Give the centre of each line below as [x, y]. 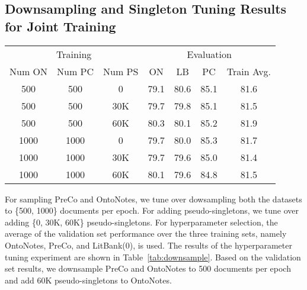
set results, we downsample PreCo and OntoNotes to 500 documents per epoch [148, 268]
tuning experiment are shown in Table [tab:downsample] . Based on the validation [153, 257]
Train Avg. [249, 71]
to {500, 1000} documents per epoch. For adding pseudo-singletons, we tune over [152, 210]
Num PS [121, 71]
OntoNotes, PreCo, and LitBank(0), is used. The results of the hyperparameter [148, 245]
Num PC [76, 71]
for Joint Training [60, 26]
